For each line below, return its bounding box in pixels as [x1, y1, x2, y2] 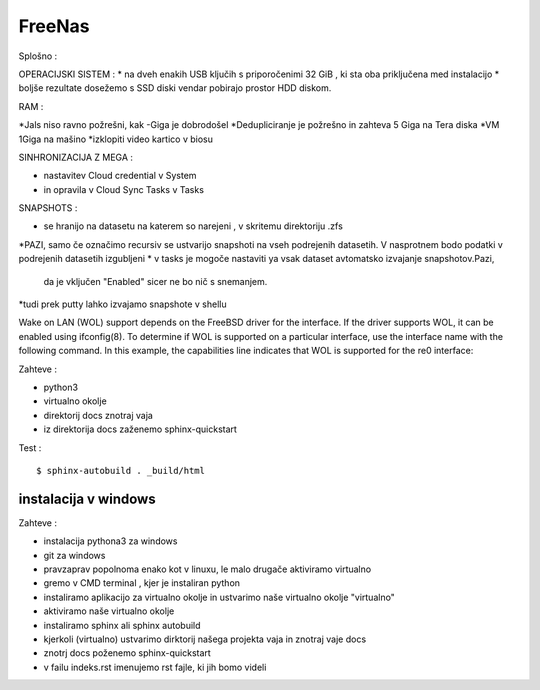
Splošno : [18, 50, 58, 62]
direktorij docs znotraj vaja [43, 409, 154, 421]
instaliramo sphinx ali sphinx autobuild [43, 619, 201, 631]
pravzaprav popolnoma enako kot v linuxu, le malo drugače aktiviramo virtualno [43, 563, 372, 575]
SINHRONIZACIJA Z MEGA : [18, 151, 134, 163]
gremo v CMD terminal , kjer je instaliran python [43, 577, 240, 589]
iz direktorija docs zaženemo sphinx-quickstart [43, 423, 237, 435]
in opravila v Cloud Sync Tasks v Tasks [43, 183, 205, 195]
